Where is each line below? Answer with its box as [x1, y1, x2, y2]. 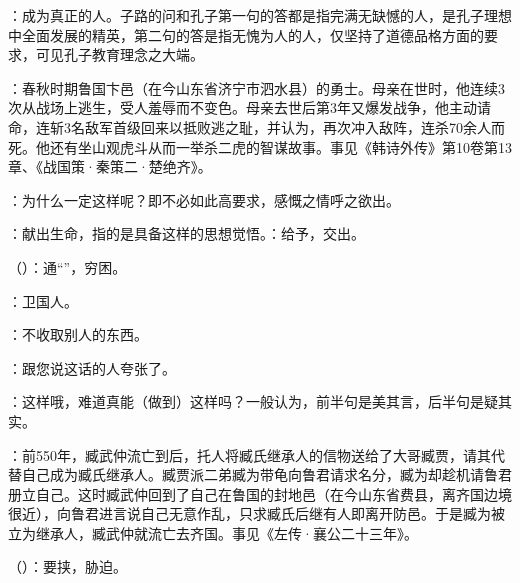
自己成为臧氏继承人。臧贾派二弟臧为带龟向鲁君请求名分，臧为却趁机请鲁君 [21, 464, 512, 485]
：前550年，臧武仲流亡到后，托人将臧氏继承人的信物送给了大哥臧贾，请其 [8, 444, 491, 465]
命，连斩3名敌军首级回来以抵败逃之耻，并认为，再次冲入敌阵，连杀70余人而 [8, 116, 505, 137]
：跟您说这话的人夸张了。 [8, 357, 176, 378]
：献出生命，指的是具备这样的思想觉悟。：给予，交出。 [8, 223, 365, 244]
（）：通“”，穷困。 [8, 256, 127, 277]
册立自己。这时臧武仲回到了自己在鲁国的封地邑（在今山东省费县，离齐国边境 [8, 483, 512, 504]
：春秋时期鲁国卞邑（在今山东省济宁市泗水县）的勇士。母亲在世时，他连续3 [8, 77, 505, 98]
